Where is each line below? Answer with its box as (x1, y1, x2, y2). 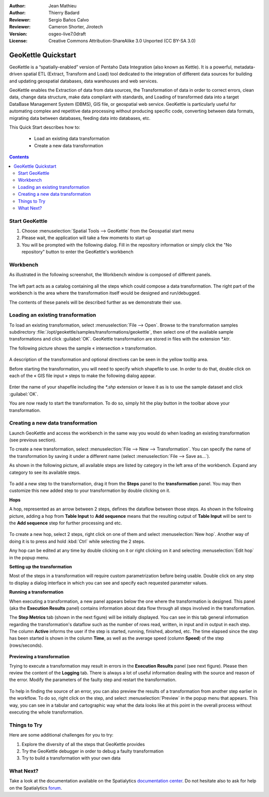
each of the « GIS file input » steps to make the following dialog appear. (9, 373, 156, 379)
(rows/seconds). (9, 642, 43, 648)
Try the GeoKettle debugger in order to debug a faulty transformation (21, 748, 164, 754)
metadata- (234, 64, 256, 70)
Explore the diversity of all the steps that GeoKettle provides (21, 741, 145, 747)
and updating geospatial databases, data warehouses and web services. (9, 78, 158, 84)
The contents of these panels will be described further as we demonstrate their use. (9, 299, 182, 305)
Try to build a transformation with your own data (21, 755, 121, 761)
